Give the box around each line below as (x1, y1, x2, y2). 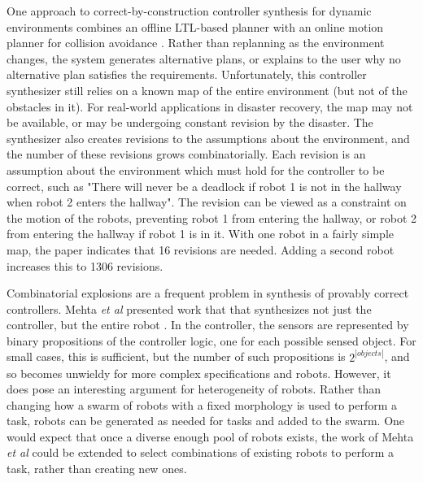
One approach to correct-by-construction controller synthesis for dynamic (7, 2, 372, 19)
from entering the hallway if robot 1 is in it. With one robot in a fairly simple (7, 225, 394, 242)
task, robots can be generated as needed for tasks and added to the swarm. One (7, 412, 405, 429)
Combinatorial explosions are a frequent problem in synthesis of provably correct (7, 284, 409, 302)
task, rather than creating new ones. (7, 460, 187, 477)
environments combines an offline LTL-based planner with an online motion (7, 18, 384, 35)
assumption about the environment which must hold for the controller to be (7, 161, 385, 178)
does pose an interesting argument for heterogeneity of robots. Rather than (7, 380, 382, 397)
